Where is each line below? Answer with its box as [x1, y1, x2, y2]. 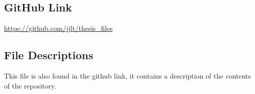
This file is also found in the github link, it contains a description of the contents [4, 71, 251, 81]
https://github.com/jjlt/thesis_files [4, 23, 113, 33]
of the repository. [4, 80, 56, 91]
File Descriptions [4, 47, 93, 63]
